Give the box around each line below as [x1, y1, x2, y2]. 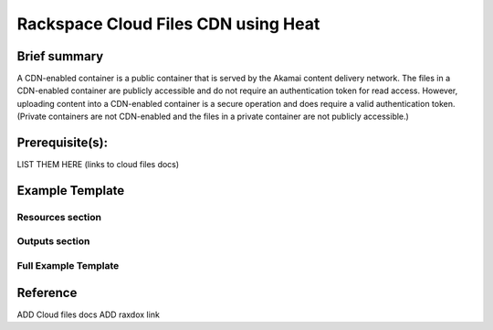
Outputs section [16, 235, 90, 248]
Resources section [16, 210, 102, 223]
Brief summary [16, 48, 104, 64]
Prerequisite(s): [16, 135, 109, 151]
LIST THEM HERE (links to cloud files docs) [16, 159, 180, 170]
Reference [16, 284, 78, 301]
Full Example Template [16, 260, 120, 272]
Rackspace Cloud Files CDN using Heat [16, 14, 320, 34]
